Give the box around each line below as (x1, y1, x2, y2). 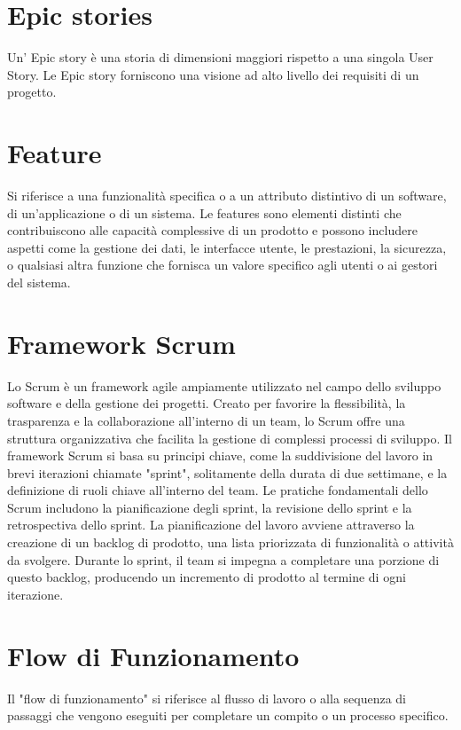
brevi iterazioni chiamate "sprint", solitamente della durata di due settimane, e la (7, 463, 448, 482)
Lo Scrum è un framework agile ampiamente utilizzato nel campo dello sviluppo (7, 376, 441, 395)
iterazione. (7, 585, 64, 603)
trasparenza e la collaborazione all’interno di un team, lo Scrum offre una (7, 411, 405, 429)
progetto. (7, 82, 57, 101)
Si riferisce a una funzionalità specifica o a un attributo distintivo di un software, (7, 186, 447, 205)
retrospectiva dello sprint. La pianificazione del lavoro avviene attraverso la (7, 515, 415, 534)
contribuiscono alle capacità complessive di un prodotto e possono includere (7, 221, 418, 239)
